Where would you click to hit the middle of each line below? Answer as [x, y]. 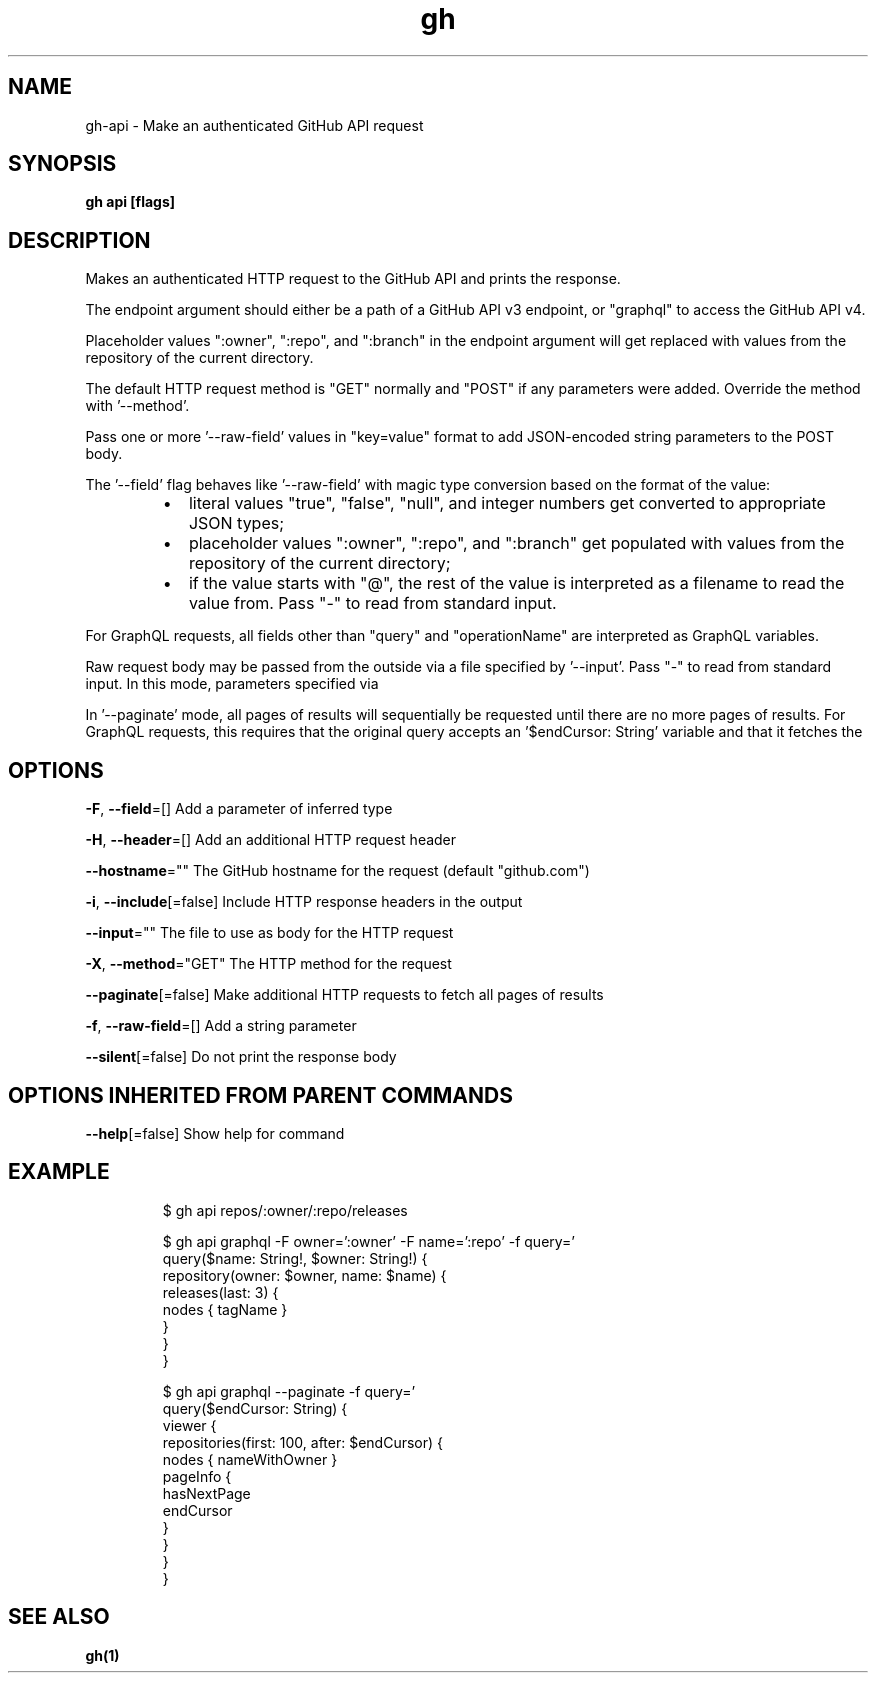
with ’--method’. [137, 406]
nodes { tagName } [225, 1309]
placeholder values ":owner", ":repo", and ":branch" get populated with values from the [516, 543]
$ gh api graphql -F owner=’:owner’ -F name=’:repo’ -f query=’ [369, 1241]
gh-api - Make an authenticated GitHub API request [254, 125]
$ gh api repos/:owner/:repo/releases [285, 1210]
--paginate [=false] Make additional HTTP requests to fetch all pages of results [344, 995]
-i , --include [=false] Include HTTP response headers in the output [304, 902]
